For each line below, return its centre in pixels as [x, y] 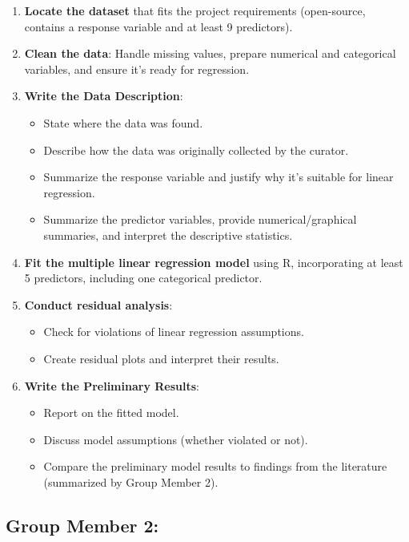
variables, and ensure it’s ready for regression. [137, 69]
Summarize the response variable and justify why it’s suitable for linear [219, 177]
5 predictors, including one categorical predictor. [143, 278]
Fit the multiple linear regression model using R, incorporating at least [214, 262]
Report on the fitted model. [111, 413]
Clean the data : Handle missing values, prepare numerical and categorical [210, 53]
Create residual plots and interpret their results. [161, 358]
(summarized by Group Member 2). [131, 481]
